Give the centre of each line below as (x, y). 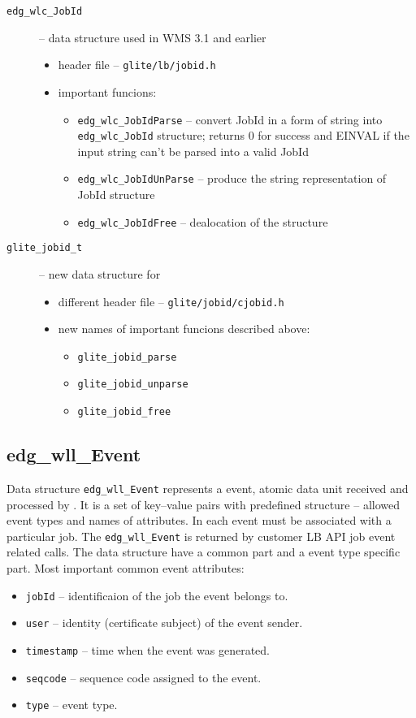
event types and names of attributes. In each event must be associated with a (199, 520)
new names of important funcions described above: (184, 329)
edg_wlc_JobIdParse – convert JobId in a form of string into (230, 119)
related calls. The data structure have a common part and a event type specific (204, 552)
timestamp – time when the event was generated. (147, 649)
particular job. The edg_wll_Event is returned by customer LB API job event (201, 536)
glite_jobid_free (124, 412)
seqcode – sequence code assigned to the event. (143, 677)
